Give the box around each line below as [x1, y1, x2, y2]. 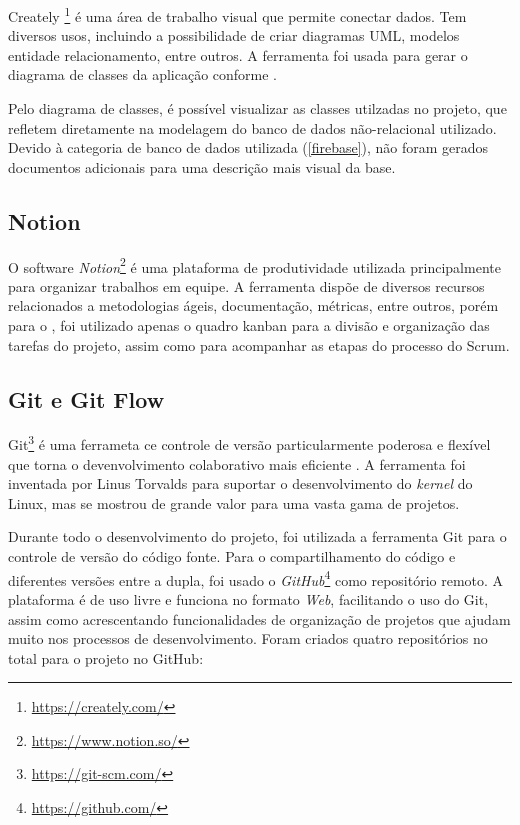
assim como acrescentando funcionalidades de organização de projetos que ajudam [8, 608, 511, 629]
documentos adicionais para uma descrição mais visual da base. [8, 156, 396, 177]
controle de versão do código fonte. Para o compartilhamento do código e [8, 546, 456, 567]
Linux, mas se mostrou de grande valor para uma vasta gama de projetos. [8, 492, 460, 513]
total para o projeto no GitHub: [8, 647, 204, 668]
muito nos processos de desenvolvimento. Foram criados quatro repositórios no [8, 628, 488, 649]
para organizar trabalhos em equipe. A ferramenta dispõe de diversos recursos [8, 275, 485, 296]
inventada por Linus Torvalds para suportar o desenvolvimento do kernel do [8, 473, 473, 494]
